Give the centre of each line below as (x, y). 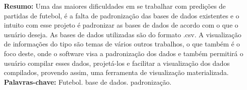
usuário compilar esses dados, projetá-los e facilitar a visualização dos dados (117, 63)
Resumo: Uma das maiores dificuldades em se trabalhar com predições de (115, 6)
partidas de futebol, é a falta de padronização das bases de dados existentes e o (122, 15)
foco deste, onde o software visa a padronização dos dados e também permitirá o (124, 53)
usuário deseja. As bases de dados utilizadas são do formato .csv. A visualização (123, 34)
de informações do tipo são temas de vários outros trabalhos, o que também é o (122, 44)
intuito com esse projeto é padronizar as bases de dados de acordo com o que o (121, 25)
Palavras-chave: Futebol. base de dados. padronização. (88, 82)
